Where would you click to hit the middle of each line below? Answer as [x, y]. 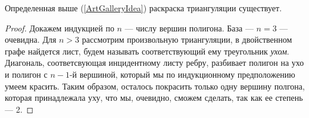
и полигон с [26, 74]
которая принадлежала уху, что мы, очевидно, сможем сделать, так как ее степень [154, 98]
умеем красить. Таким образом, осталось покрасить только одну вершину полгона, [155, 86]
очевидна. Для [31, 39]
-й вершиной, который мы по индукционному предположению [182, 74]
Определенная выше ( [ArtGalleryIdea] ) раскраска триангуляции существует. [143, 8]
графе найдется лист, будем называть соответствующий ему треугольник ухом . [147, 51]
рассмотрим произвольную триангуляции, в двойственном [187, 39]
